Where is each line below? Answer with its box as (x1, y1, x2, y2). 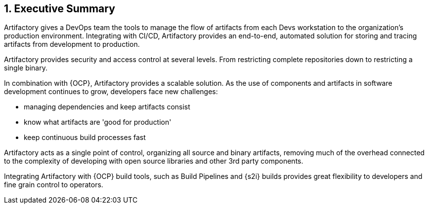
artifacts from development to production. (4, 40, 140, 49)
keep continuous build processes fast (24, 133, 146, 142)
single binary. (4, 64, 47, 72)
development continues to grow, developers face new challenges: (4, 87, 218, 96)
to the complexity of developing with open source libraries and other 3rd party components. (4, 157, 303, 166)
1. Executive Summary (4, 2, 115, 15)
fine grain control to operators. (4, 180, 103, 189)
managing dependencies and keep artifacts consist (24, 103, 190, 111)
